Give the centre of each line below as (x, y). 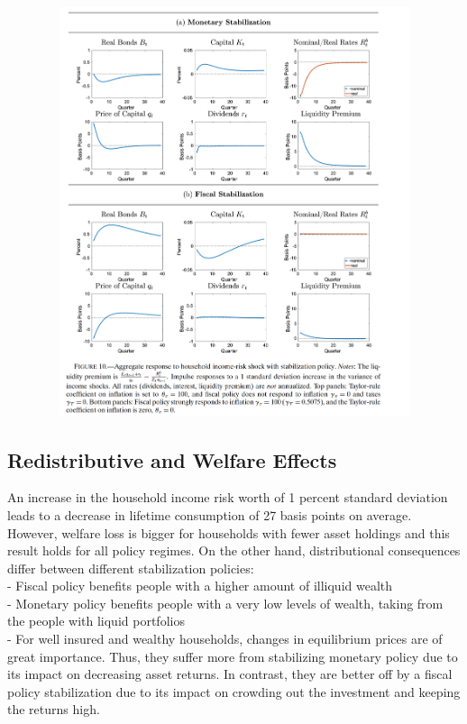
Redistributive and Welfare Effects (172, 459)
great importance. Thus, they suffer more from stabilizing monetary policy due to (233, 656)
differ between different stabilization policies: (131, 568)
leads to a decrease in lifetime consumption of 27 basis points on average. (210, 514)
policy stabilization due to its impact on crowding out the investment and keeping (234, 691)
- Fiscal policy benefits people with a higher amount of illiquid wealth (200, 586)
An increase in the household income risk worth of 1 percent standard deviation (228, 497)
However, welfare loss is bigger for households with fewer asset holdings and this (229, 532)
